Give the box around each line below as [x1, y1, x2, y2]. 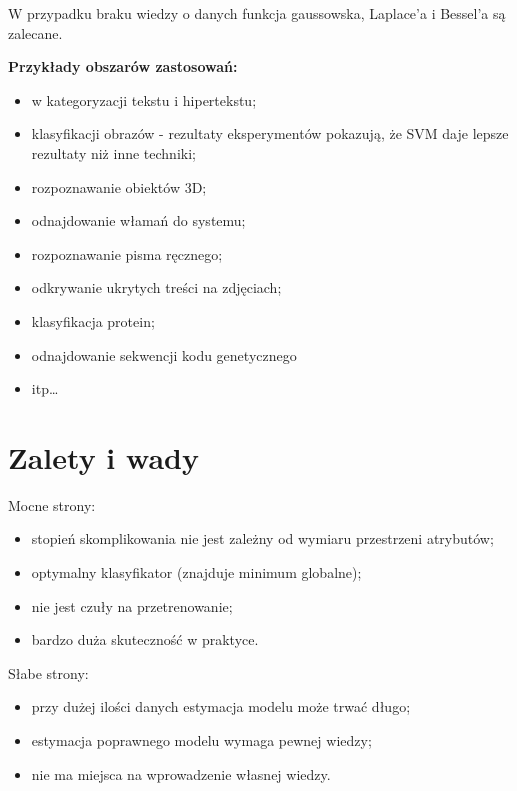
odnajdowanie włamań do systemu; [31, 210, 246, 231]
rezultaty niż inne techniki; [31, 142, 196, 163]
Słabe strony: [8, 662, 89, 683]
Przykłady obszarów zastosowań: [8, 56, 238, 77]
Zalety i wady [8, 436, 199, 477]
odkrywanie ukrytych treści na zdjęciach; [31, 277, 282, 298]
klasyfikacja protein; [31, 310, 155, 331]
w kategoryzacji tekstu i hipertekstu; [31, 89, 257, 110]
